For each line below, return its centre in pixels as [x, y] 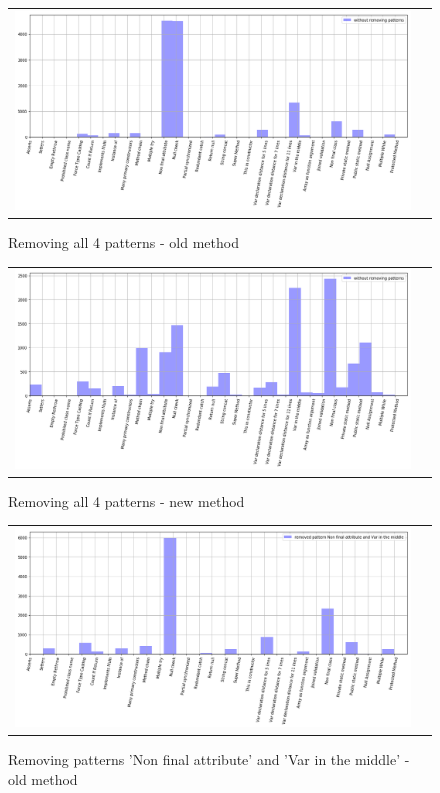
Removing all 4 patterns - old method [123, 242]
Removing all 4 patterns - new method [126, 500]
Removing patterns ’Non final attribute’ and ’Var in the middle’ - [209, 759]
